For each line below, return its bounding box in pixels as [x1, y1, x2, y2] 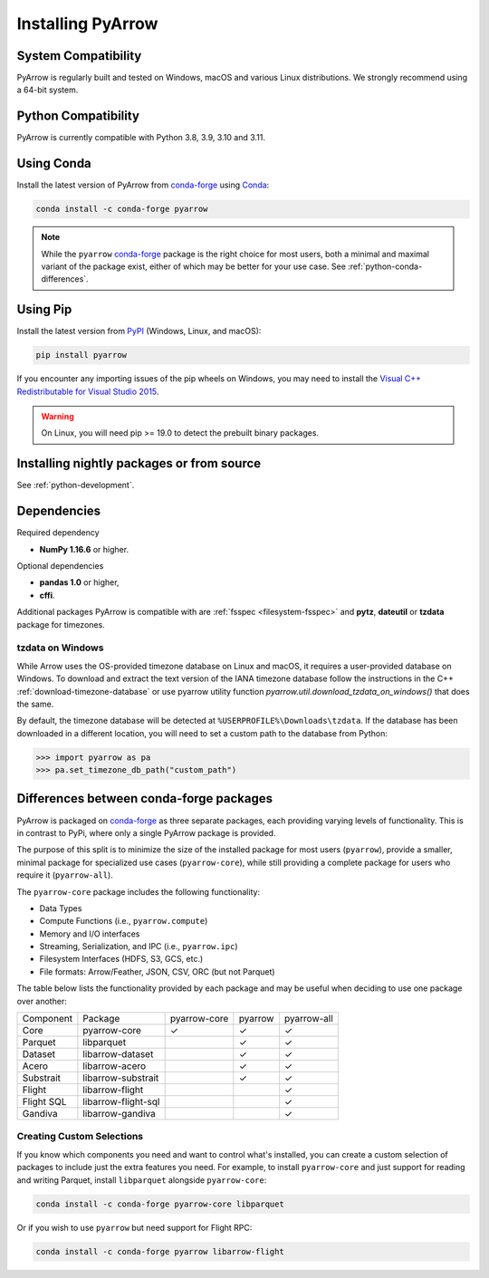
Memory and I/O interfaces [39, 928, 140, 939]
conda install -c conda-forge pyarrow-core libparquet [35, 1198, 284, 1209]
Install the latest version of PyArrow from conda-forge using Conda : [16, 179, 270, 190]
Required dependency [16, 527, 100, 538]
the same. [16, 698, 54, 709]
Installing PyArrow [16, 14, 158, 34]
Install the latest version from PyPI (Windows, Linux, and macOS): [16, 326, 262, 337]
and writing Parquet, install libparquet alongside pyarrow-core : [16, 1174, 267, 1186]
